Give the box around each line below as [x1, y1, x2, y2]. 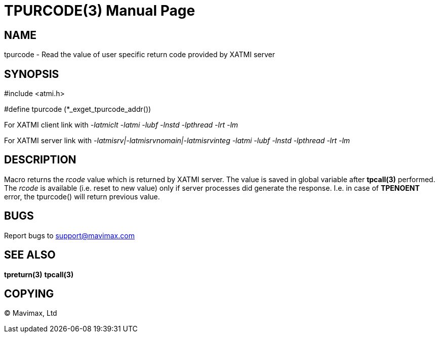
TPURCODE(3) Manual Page [4, 2, 195, 19]
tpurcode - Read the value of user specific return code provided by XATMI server [4, 50, 275, 59]
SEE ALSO [4, 248, 56, 262]
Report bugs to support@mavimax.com [4, 231, 135, 240]
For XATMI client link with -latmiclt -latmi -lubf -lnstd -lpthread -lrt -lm [4, 120, 238, 130]
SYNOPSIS [4, 67, 59, 80]
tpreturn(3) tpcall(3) [4, 270, 74, 279]
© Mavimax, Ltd [4, 309, 57, 318]
